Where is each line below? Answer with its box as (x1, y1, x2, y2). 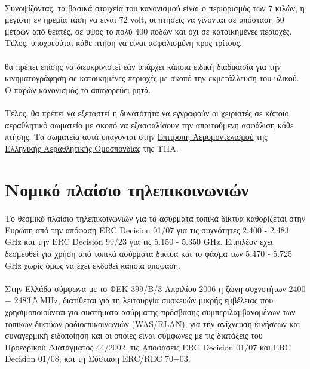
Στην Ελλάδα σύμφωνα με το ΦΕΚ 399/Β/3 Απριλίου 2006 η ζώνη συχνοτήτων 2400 (5, 282, 306, 294)
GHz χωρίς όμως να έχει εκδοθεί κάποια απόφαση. (5, 259, 181, 271)
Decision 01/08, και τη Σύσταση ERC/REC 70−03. (5, 352, 191, 365)
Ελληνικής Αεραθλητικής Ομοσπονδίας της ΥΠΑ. (5, 142, 179, 154)
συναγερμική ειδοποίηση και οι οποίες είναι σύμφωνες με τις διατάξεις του (5, 329, 263, 342)
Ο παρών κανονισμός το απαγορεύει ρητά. (5, 83, 151, 96)
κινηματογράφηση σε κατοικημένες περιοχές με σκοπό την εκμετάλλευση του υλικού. (5, 72, 299, 84)
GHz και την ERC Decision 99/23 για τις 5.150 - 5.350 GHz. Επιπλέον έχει (5, 235, 273, 248)
